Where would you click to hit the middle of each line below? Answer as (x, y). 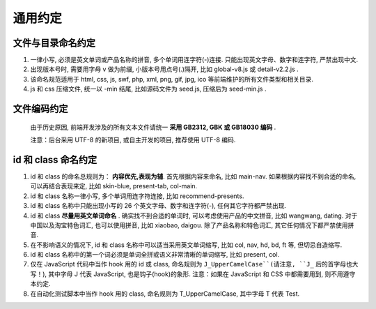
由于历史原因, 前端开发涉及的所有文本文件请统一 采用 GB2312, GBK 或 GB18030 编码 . (153, 127)
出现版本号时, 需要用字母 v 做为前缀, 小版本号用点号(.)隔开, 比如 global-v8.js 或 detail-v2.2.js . (164, 69)
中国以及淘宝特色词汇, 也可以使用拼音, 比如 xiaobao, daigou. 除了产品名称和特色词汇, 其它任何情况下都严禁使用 (189, 225)
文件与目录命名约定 (54, 43)
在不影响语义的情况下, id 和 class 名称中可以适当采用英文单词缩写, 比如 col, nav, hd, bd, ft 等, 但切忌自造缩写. (186, 245)
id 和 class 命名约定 (55, 159)
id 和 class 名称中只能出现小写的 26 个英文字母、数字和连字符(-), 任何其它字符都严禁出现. (158, 206)
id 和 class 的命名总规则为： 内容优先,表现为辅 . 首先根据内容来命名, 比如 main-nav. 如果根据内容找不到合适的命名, (193, 176)
